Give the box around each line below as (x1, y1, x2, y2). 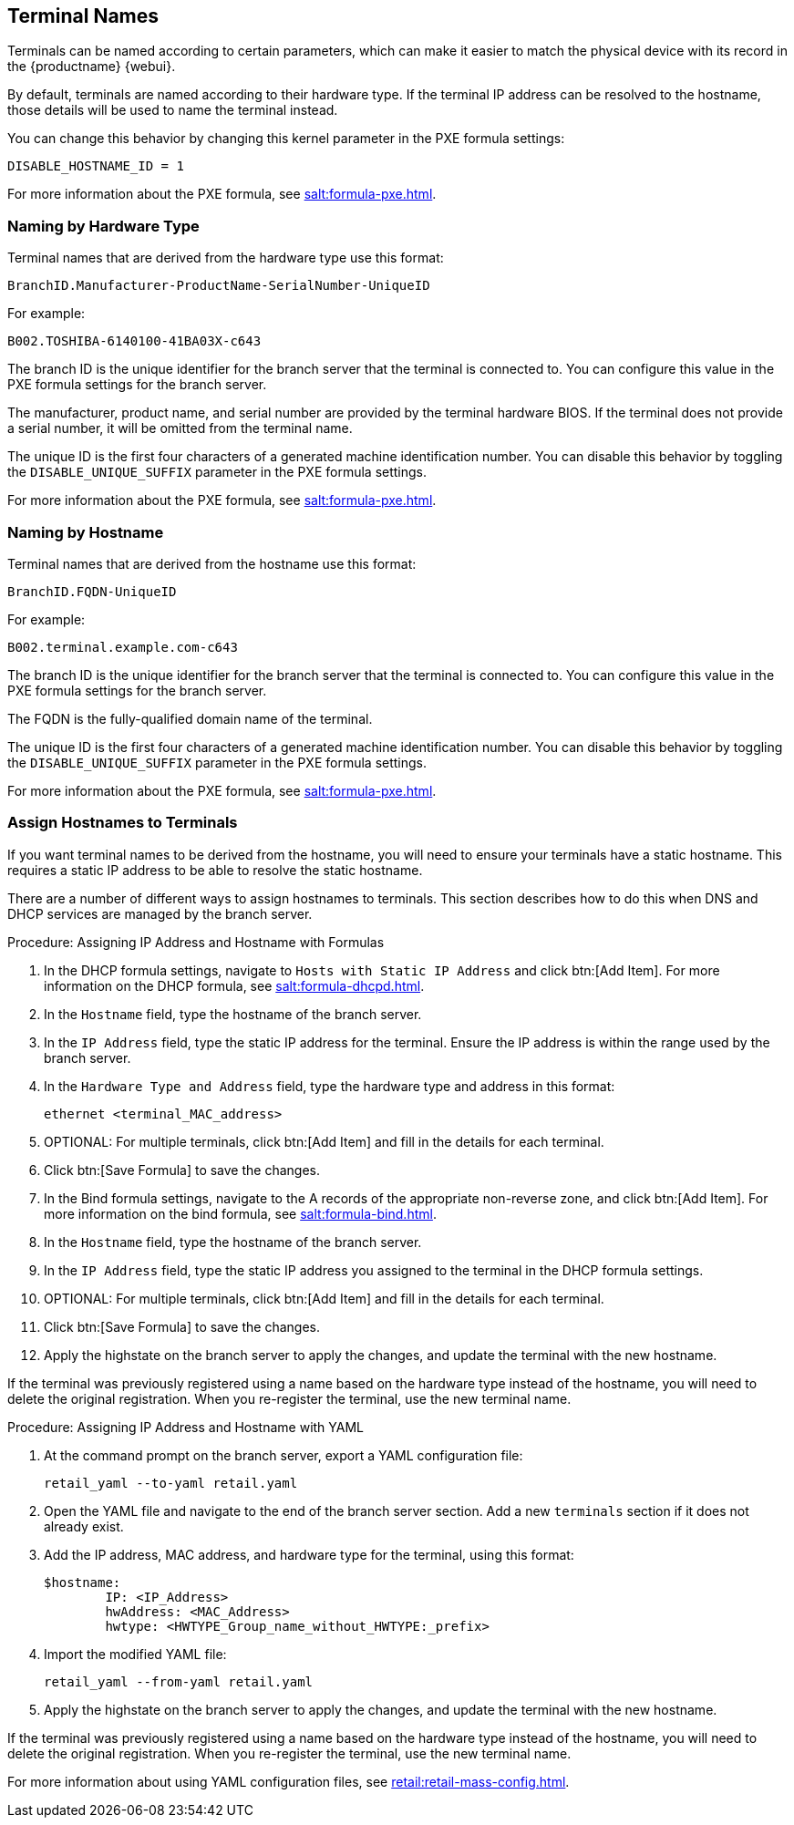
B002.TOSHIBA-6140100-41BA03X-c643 (7, 334, 262, 349)
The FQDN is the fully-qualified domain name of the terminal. (7, 710, 373, 727)
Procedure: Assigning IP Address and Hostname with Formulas (7, 933, 385, 950)
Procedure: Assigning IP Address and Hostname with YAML (7, 1418, 365, 1435)
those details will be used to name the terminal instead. (7, 102, 338, 119)
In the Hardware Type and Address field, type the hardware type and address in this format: (44, 1077, 615, 1094)
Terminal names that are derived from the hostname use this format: (7, 555, 417, 572)
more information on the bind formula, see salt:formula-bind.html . (44, 1205, 437, 1222)
